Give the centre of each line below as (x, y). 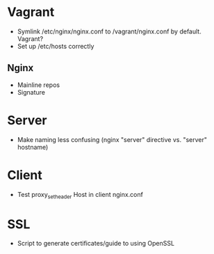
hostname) (33, 147)
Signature (31, 92)
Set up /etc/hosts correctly (56, 46)
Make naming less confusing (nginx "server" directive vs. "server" (112, 139)
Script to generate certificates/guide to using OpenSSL (96, 244)
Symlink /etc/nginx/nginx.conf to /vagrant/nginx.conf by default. (109, 31)
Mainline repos (39, 85)
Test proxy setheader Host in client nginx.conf (80, 195)
